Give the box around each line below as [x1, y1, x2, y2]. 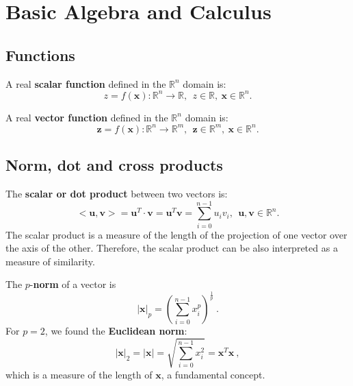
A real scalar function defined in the [5, 76, 166, 91]
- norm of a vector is [29, 277, 116, 291]
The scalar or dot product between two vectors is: [5, 186, 228, 200]
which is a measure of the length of [5, 367, 153, 381]
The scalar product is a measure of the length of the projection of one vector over [5, 227, 348, 241]
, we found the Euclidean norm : [44, 324, 187, 338]
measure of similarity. [5, 254, 95, 268]
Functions [5, 44, 75, 65]
